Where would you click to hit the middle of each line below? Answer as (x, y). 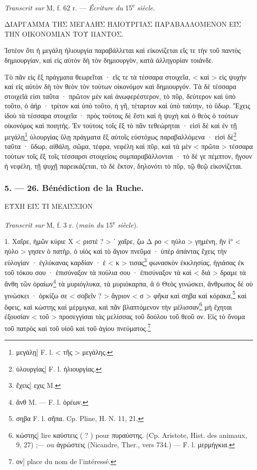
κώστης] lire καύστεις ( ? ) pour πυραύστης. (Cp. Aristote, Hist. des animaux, (131, 435)
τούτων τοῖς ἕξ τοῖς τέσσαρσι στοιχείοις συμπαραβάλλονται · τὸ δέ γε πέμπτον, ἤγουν (128, 156)
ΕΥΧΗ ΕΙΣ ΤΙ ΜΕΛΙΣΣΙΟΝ (49, 206)
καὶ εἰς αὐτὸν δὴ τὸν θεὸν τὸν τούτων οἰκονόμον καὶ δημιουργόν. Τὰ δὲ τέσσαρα (120, 86)
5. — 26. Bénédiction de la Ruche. (74, 188)
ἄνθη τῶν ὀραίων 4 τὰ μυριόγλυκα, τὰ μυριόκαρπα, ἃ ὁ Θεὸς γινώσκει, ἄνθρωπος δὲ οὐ (129, 283)
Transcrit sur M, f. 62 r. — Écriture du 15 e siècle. (80, 7)
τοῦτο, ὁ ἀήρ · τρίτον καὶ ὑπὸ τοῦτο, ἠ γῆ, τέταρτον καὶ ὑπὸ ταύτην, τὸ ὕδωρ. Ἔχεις (128, 106)
